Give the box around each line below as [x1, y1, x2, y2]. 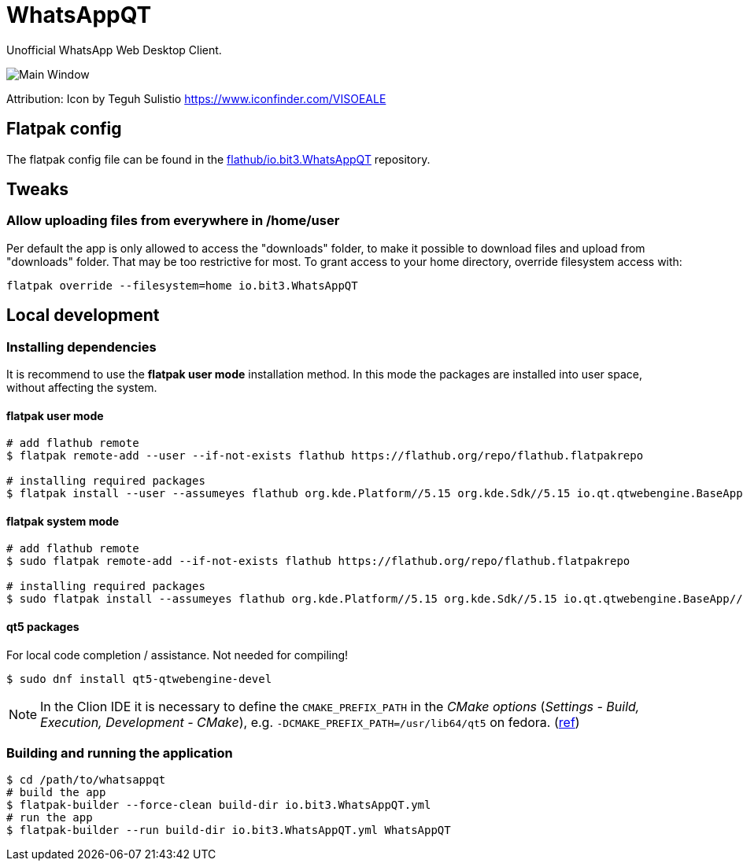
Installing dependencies [6, 338, 157, 355]
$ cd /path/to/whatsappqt [6, 773, 166, 787]
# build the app [6, 786, 106, 799]
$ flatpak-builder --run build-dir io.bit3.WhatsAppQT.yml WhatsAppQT [6, 824, 451, 837]
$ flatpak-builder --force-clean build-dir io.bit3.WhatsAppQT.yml [6, 799, 431, 812]
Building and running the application [6, 745, 233, 762]
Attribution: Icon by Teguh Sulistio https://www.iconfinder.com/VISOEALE [6, 91, 386, 105]
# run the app [6, 811, 93, 825]
